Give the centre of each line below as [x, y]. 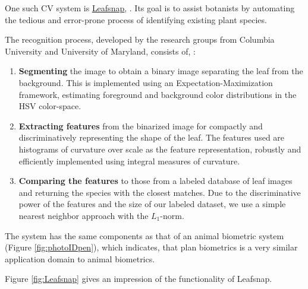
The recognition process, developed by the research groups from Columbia [140, 39]
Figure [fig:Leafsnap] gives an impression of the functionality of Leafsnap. [139, 279]
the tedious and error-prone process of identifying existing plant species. [136, 19]
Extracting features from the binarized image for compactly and [141, 126]
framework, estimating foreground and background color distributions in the [158, 94]
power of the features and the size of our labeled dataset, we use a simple [152, 204]
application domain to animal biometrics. [80, 258]
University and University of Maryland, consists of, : [100, 51]
